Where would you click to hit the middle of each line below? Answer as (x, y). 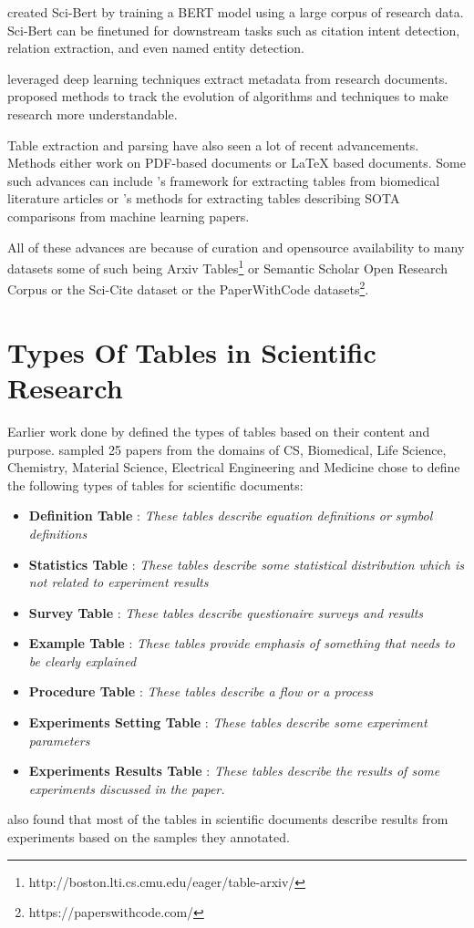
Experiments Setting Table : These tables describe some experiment (228, 722)
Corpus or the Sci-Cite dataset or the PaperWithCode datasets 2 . (188, 288)
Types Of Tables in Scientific (192, 351)
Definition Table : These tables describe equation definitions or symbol (231, 516)
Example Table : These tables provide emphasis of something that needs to (242, 643)
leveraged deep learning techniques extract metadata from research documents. (228, 78)
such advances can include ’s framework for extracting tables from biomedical (224, 180)
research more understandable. (93, 113)
